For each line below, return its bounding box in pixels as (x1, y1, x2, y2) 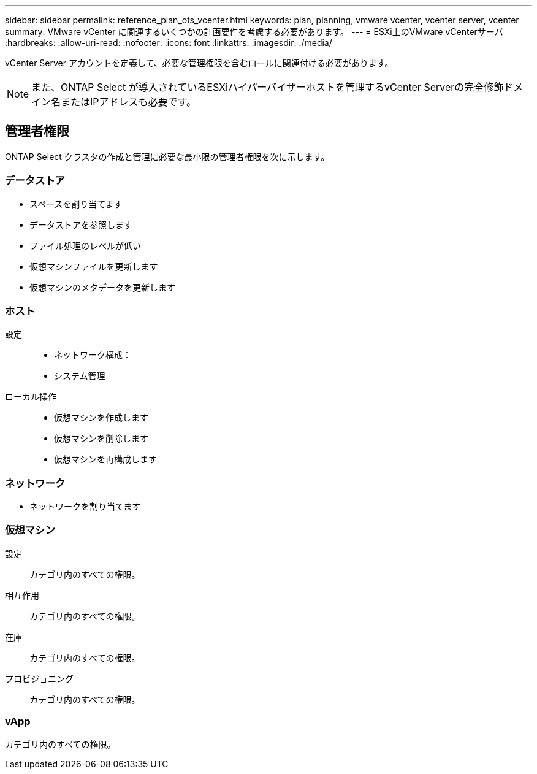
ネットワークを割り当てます (29, 501, 141, 512)
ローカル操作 (5, 391, 56, 402)
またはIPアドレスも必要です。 (61, 96, 196, 108)
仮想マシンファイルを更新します (29, 261, 158, 272)
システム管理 (54, 370, 105, 381)
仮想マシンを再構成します (54, 454, 157, 465)
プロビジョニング (5, 673, 74, 684)
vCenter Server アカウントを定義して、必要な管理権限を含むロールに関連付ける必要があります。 (5, 58, 394, 68)
